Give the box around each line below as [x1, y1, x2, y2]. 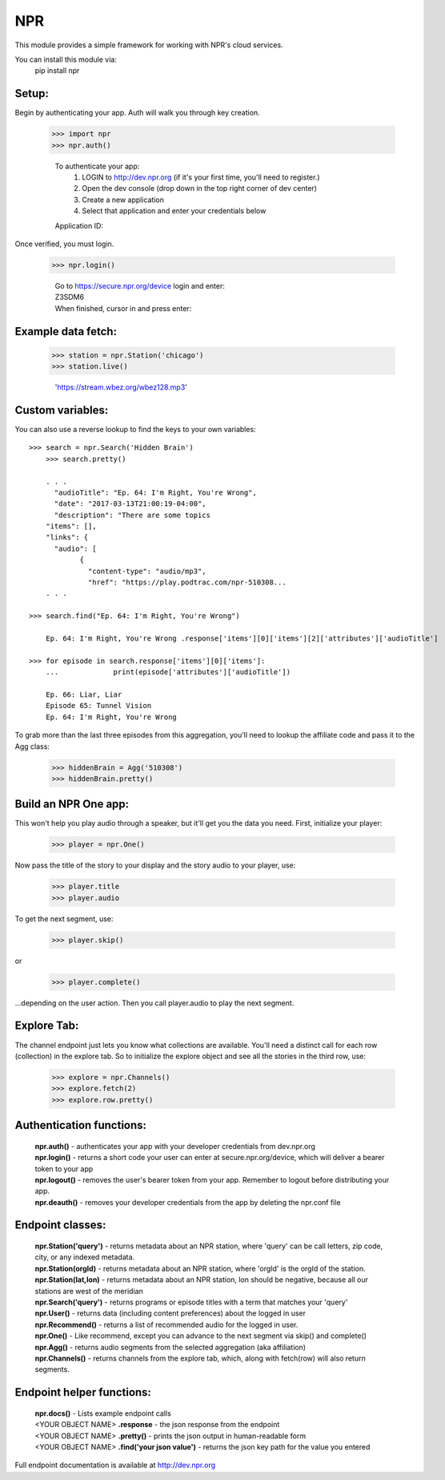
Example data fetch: [14, 325, 118, 338]
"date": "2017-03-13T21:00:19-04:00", [54, 499, 207, 508]
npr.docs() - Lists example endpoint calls [34, 1408, 171, 1418]
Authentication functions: [14, 1118, 147, 1132]
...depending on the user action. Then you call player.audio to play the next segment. [14, 998, 295, 1008]
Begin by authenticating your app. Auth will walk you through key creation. [14, 108, 260, 118]
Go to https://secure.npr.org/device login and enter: [54, 281, 226, 290]
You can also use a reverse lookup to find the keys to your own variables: [14, 424, 256, 434]
